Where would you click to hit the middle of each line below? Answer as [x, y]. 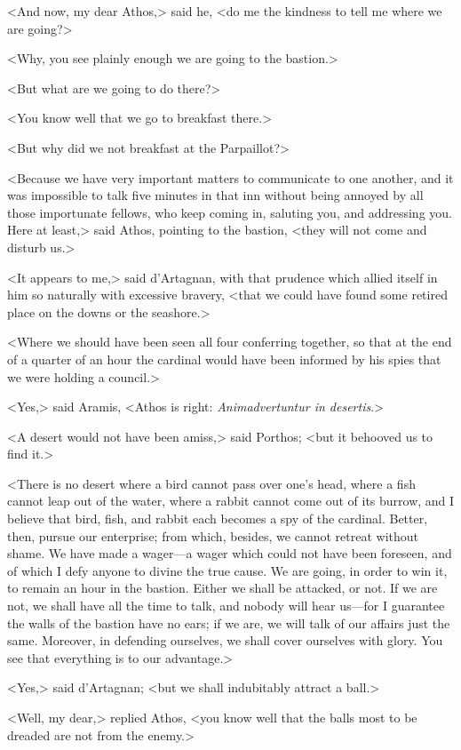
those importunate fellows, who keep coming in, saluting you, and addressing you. [230, 212]
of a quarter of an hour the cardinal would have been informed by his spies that [224, 359]
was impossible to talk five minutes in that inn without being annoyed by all [215, 195]
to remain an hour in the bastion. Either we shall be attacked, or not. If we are [223, 588]
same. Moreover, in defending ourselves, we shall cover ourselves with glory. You [225, 640]
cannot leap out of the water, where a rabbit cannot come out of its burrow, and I [231, 501]
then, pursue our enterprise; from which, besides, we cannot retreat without [213, 535]
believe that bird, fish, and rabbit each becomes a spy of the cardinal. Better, [218, 519]
